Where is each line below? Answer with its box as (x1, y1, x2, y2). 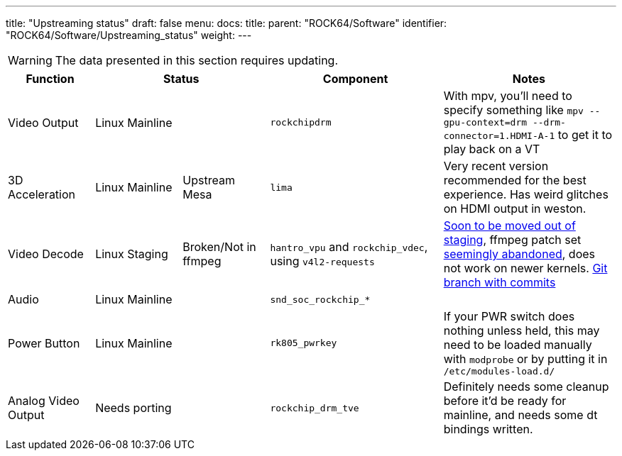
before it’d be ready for (443, 394, 567, 408)
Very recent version (443, 159, 549, 173)
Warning (8, 53, 53, 67)
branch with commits (443, 275, 556, 289)
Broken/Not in (182, 240, 256, 254)
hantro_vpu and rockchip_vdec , (270, 240, 428, 254)
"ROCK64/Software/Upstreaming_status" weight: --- (6, 29, 252, 41)
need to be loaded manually (443, 338, 592, 352)
